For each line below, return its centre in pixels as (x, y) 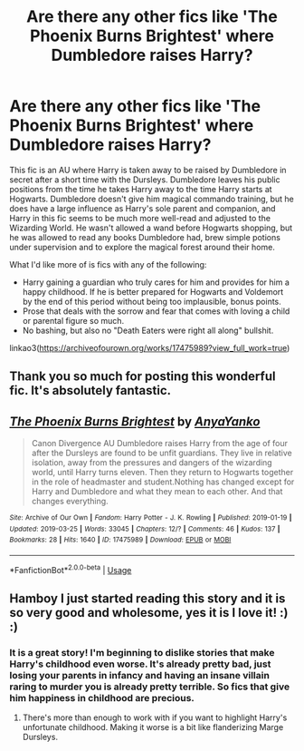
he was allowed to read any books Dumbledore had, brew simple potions (145, 237)
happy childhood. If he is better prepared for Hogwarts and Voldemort (153, 291)
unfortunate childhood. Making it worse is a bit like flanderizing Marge (153, 727)
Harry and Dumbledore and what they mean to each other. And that (157, 492)
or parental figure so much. (73, 320)
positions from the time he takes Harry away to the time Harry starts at (141, 189)
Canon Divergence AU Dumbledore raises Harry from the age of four (159, 444)
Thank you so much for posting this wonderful (142, 377)
